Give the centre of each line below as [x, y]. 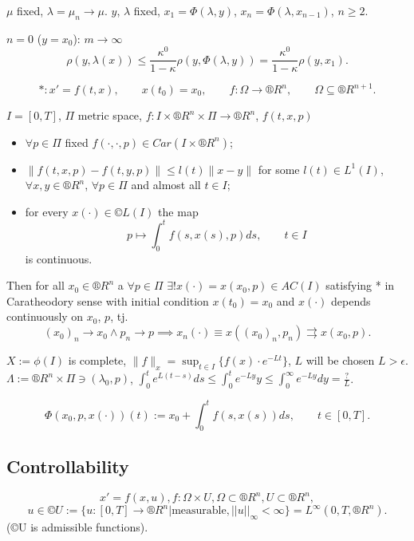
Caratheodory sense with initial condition [108, 300]
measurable [199, 511]
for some [279, 169]
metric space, [110, 115]
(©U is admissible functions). [77, 526]
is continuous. [59, 258]
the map [178, 211]
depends [351, 300]
